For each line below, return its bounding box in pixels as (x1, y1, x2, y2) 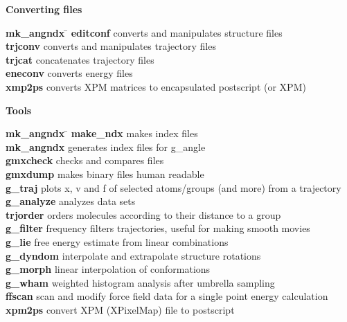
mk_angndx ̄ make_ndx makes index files (6, 126, 198, 141)
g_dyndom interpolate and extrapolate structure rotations (6, 248, 261, 262)
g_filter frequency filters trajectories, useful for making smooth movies (6, 221, 310, 235)
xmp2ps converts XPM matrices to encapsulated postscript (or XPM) (6, 79, 306, 93)
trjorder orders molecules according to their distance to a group (6, 207, 281, 222)
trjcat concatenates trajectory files (6, 52, 154, 66)
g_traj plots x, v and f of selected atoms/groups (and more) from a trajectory (6, 180, 341, 195)
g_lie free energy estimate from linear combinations (6, 234, 229, 249)
